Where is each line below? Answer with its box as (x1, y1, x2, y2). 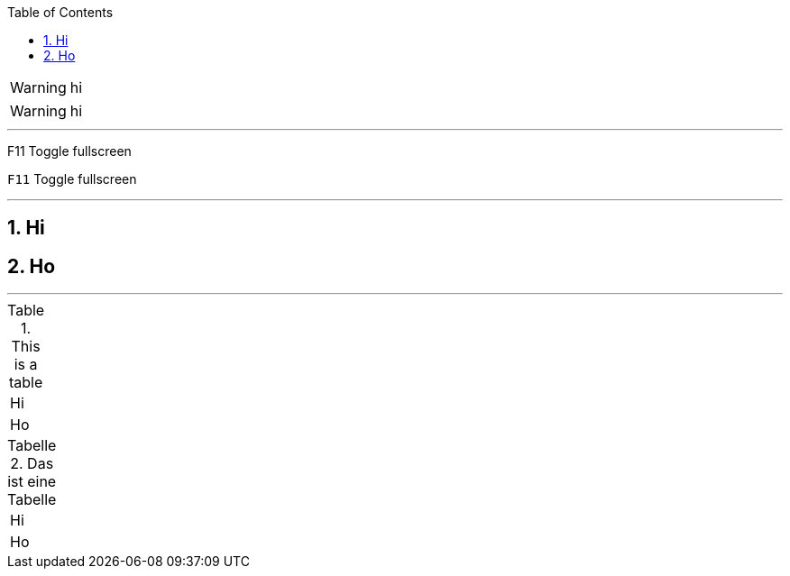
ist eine (7, 472, 57, 491)
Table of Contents (7, 5, 114, 20)
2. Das (10, 454, 54, 473)
